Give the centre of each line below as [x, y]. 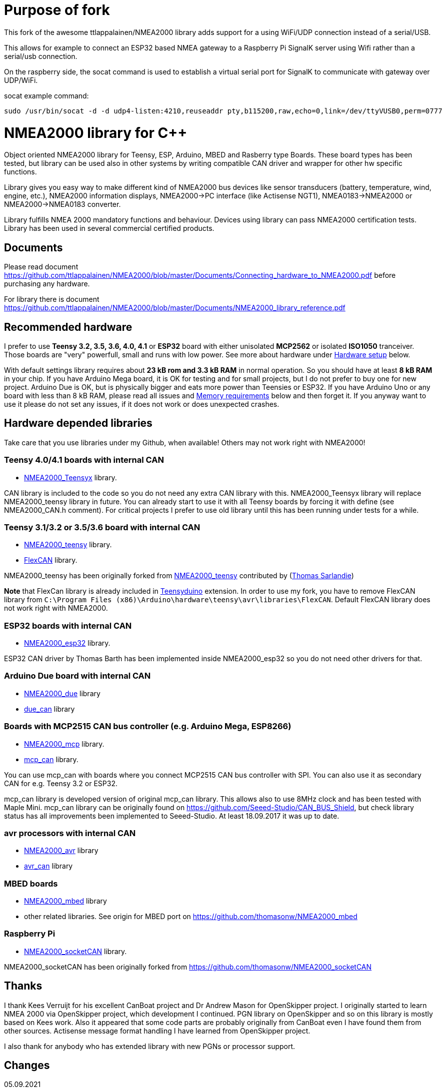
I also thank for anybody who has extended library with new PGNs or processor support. [150, 1046]
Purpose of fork [57, 10]
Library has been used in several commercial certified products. [109, 228]
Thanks [23, 986]
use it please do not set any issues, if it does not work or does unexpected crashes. [142, 404]
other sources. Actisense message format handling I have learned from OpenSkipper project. [157, 1031]
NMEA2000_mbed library [65, 901]
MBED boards [31, 883]
